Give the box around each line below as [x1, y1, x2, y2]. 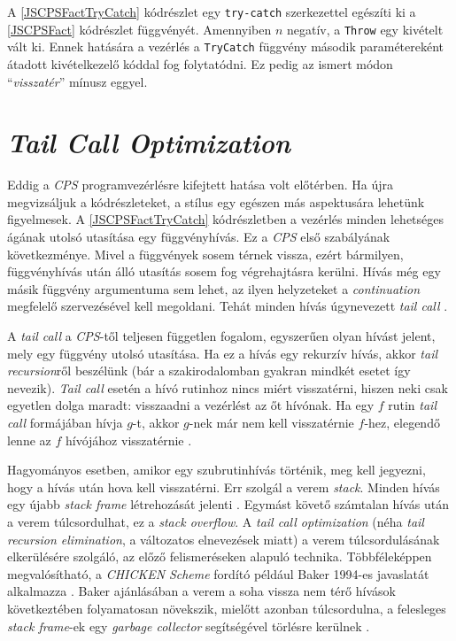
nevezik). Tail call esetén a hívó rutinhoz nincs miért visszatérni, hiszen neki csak [7, 378, 448, 397]
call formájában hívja [7, 413, 123, 431]
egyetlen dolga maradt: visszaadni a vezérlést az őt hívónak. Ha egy [7, 396, 375, 414]
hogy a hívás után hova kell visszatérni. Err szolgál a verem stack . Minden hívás [7, 477, 440, 496]
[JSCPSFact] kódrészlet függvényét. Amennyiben [7, 19, 272, 38]
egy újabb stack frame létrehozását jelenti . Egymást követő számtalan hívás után [7, 495, 450, 514]
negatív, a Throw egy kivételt [286, 19, 444, 38]
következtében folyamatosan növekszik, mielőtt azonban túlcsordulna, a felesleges [7, 599, 446, 617]
